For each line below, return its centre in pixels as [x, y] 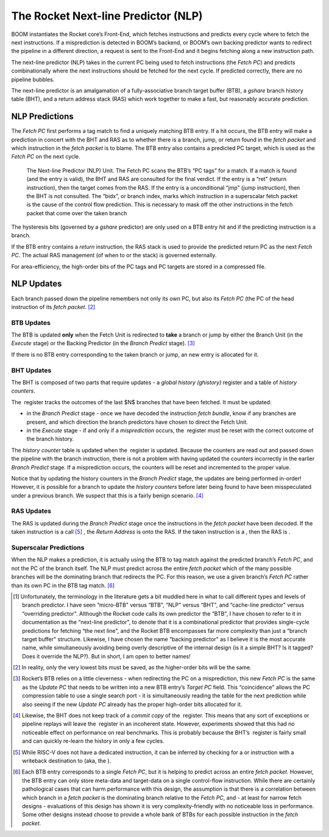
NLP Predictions [42, 117]
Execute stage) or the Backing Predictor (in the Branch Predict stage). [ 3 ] [103, 343]
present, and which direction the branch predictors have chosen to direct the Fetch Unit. [137, 422]
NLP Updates [37, 284]
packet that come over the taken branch [77, 213]
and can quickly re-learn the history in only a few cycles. [93, 741]
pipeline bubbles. [33, 79]
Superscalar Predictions [48, 547]
